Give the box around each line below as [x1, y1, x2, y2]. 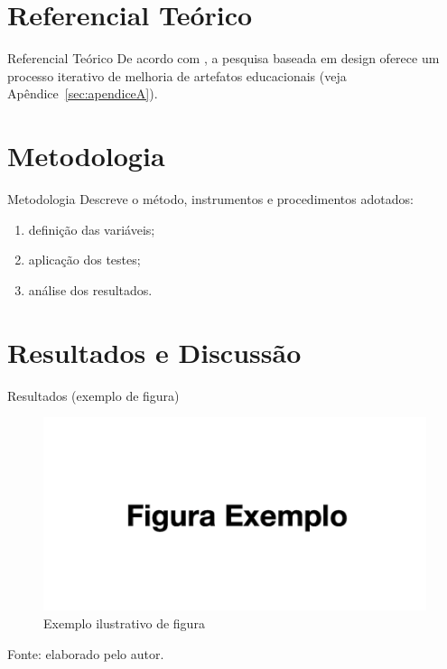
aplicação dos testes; [28, 250, 141, 269]
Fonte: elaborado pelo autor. [7, 644, 164, 663]
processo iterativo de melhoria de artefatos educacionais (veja [7, 66, 347, 85]
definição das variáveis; [28, 219, 155, 238]
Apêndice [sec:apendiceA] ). [7, 84, 158, 103]
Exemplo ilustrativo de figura [43, 613, 205, 632]
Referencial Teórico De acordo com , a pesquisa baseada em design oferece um [7, 49, 440, 68]
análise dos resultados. [28, 280, 153, 299]
